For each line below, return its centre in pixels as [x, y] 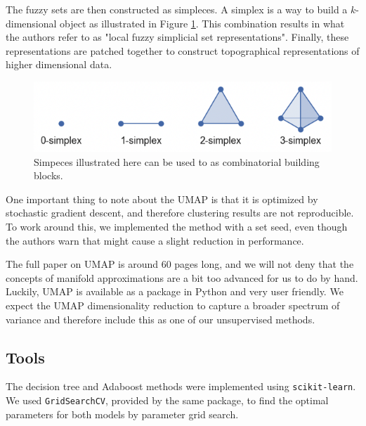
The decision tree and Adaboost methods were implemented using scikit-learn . [181, 386]
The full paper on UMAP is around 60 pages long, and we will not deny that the [180, 264]
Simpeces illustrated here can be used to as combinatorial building [177, 161]
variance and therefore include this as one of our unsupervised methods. [161, 319]
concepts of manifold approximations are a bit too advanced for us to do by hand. [182, 277]
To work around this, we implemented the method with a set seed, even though [177, 227]
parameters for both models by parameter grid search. [122, 414]
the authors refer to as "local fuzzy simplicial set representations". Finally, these [177, 37]
